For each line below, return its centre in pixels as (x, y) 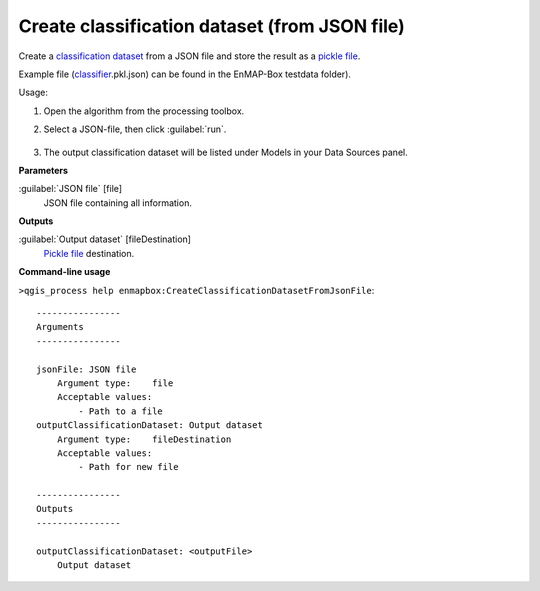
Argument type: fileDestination (144, 439)
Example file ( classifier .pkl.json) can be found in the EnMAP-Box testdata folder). (185, 74)
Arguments (60, 327)
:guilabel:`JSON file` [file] (70, 189)
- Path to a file (121, 411)
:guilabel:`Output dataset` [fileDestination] (105, 239)
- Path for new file (128, 467)
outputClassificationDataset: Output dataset (150, 425)
